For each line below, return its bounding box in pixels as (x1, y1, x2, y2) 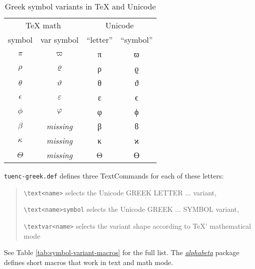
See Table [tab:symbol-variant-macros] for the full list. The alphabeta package (4, 247, 240, 258)
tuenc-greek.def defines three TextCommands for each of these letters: (4, 171, 224, 180)
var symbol (40, 34, 79, 45)
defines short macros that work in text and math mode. (4, 257, 173, 267)
